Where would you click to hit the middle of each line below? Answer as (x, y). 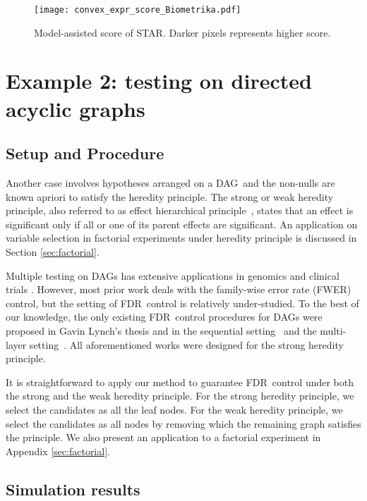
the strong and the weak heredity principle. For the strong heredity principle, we (180, 396)
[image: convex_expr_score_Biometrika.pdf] (138, 10)
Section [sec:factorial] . (53, 251)
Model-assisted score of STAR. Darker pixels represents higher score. (182, 32)
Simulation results (73, 489)
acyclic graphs (76, 108)
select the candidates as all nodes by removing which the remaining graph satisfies (183, 423)
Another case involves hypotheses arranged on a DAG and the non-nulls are (170, 183)
